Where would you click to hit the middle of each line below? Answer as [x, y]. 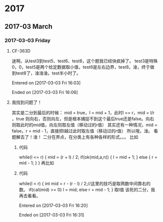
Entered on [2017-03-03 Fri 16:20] [53, 205]
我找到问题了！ [27, 102]
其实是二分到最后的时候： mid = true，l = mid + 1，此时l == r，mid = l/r [83, 112]
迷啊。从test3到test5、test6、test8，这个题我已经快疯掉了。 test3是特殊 [85, 61]
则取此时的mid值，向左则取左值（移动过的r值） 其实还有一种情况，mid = [84, 125]
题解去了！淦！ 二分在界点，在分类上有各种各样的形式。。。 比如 [75, 137]
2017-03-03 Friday [28, 40]
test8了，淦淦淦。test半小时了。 [48, 73]
